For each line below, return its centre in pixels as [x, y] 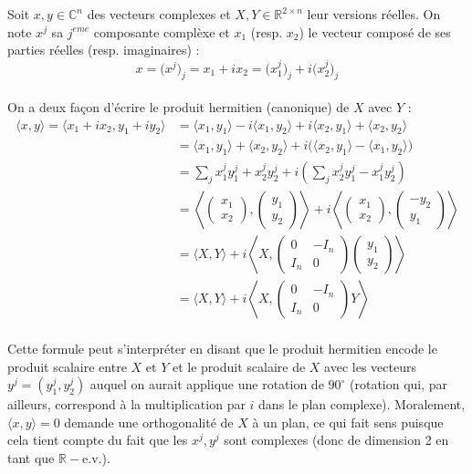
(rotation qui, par [399, 384]
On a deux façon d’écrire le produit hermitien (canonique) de [178, 106]
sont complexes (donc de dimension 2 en [336, 440]
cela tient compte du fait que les [98, 440]
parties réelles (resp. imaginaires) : [104, 50]
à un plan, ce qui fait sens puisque [348, 422]
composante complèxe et [162, 31]
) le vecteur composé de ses [375, 31]
